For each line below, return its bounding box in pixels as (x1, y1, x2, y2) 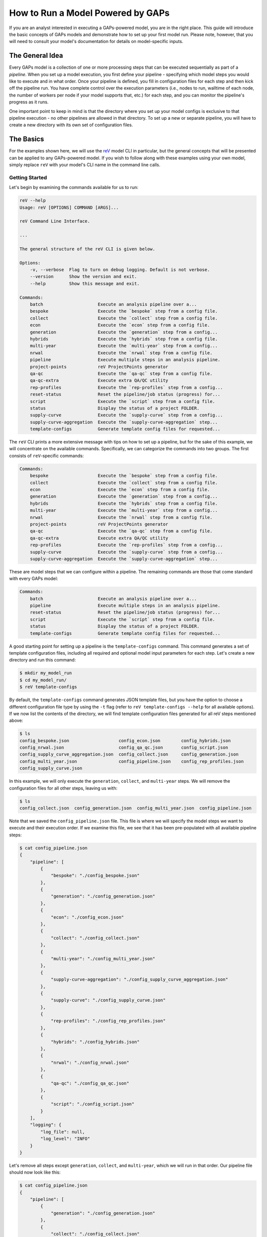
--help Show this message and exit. (30, 281, 140, 286)
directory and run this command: (9, 657, 76, 663)
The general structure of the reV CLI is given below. (19, 246, 155, 252)
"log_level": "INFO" (40, 1136, 90, 1142)
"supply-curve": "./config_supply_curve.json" (50, 998, 166, 1003)
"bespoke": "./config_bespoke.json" (50, 873, 140, 878)
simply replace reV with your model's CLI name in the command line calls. (9, 162, 161, 168)
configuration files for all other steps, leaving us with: (9, 785, 118, 791)
